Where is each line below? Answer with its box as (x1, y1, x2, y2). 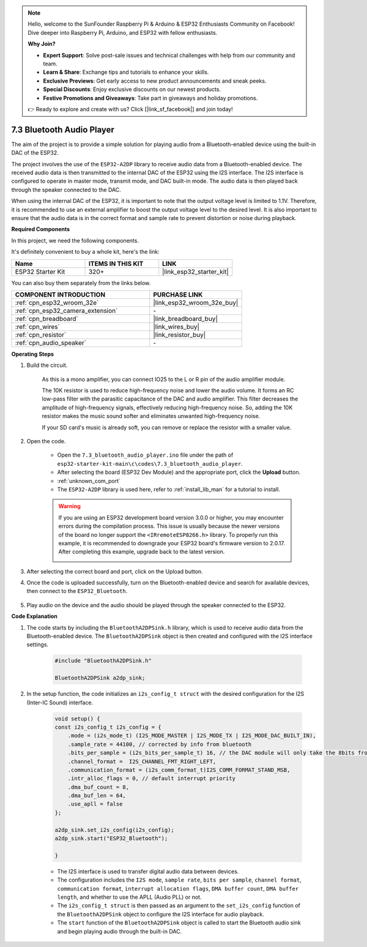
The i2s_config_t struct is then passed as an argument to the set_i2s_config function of (57, 902, 301, 909)
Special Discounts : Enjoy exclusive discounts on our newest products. (43, 86, 221, 93)
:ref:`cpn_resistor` (15, 330, 67, 339)
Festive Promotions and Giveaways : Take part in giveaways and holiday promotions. (43, 94, 258, 101)
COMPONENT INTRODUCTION (15, 290, 106, 299)
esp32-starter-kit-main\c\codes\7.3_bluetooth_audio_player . (57, 460, 243, 467)
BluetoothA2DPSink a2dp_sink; (54, 674, 146, 682)
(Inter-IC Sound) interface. (26, 699, 94, 706)
